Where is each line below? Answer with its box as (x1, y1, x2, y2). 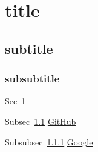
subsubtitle (5, 71, 60, 86)
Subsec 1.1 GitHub (5, 114, 76, 127)
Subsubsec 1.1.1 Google (5, 135, 93, 148)
